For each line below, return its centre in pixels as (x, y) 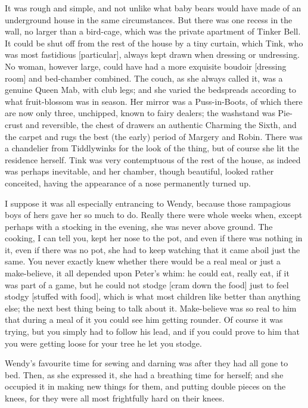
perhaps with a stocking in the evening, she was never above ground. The (139, 226)
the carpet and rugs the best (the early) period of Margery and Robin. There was (154, 136)
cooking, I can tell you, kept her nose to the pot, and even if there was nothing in (154, 238)
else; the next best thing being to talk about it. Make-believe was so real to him (151, 308)
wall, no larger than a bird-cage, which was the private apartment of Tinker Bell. (153, 31)
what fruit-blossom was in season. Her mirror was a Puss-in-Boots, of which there (154, 101)
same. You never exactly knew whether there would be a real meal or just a (143, 261)
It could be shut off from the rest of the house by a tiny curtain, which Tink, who (154, 43)
